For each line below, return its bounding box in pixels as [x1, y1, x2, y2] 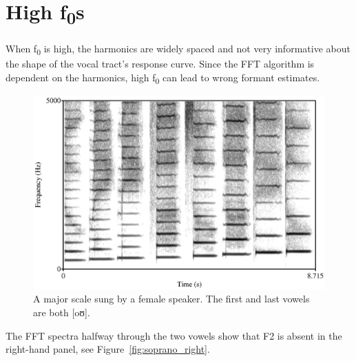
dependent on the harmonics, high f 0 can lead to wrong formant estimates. [6, 70, 320, 86]
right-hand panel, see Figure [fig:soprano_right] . [6, 342, 210, 356]
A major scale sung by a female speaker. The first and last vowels [33, 291, 310, 306]
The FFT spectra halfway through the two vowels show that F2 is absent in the [6, 328, 342, 342]
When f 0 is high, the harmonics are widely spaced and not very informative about [6, 41, 350, 57]
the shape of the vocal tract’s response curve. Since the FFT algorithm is [6, 56, 315, 71]
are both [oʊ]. [33, 305, 90, 319]
